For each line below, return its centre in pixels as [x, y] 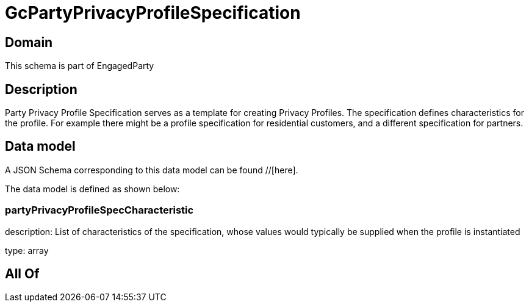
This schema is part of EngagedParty [80, 66]
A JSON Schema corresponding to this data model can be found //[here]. [152, 170]
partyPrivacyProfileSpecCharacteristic [99, 210]
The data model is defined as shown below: [92, 189]
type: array [27, 250]
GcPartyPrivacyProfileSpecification [153, 13]
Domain [29, 42]
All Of [22, 274]
